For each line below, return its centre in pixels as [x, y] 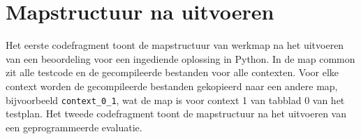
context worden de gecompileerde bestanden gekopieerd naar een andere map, [172, 86]
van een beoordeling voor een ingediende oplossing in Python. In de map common [180, 58]
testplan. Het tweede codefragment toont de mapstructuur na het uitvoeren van [176, 114]
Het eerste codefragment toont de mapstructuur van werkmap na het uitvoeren [175, 45]
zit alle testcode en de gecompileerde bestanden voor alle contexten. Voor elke [172, 72]
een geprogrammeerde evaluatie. [74, 127]
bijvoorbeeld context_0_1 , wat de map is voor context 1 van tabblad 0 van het [175, 100]
